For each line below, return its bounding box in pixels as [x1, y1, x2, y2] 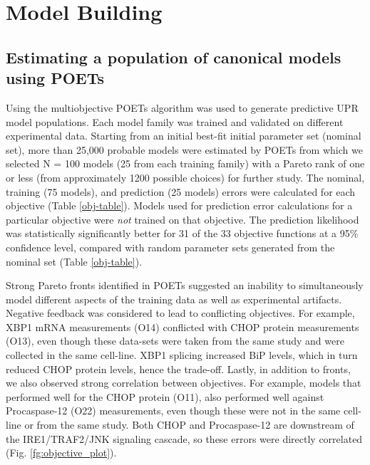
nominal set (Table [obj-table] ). [6, 254, 143, 268]
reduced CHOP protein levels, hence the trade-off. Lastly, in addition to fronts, [6, 361, 351, 376]
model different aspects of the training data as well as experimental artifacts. [6, 291, 342, 306]
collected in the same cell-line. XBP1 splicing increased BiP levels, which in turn [6, 348, 358, 362]
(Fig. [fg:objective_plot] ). [6, 445, 117, 460]
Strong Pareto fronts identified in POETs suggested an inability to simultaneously [6, 278, 364, 293]
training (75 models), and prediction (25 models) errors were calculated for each [6, 184, 356, 199]
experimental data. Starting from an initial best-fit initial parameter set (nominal [6, 128, 361, 143]
